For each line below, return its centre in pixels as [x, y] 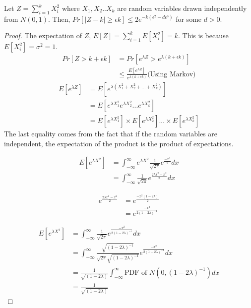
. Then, [59, 19]
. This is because [203, 35]
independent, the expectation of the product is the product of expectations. [119, 143]
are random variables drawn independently [182, 8]
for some [189, 19]
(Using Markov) [172, 74]
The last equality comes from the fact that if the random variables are [111, 134]
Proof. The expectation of [43, 35]
